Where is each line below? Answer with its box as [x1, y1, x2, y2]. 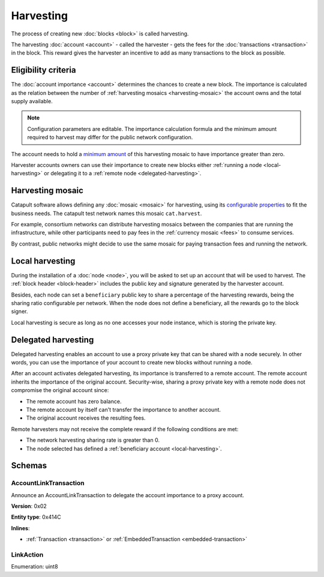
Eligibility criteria [11, 65, 76, 75]
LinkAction [11, 550, 44, 558]
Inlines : [11, 524, 30, 531]
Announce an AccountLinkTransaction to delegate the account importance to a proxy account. [11, 491, 244, 498]
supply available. [11, 98, 53, 105]
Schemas [11, 461, 47, 471]
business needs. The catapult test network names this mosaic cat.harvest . [11, 210, 202, 217]
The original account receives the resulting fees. [26, 414, 146, 421]
